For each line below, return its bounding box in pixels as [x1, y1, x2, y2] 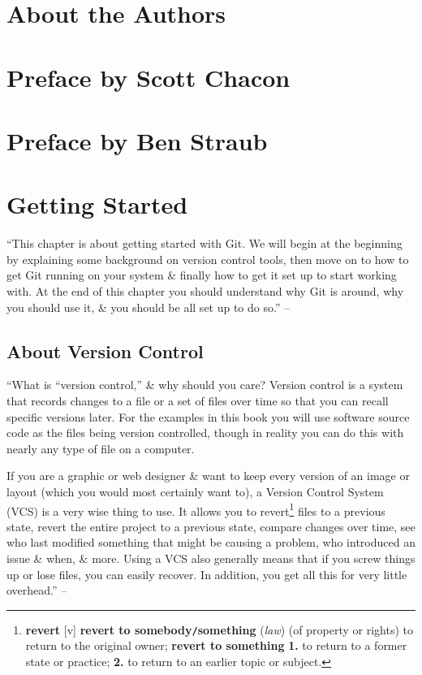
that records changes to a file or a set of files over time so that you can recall [6, 392, 389, 409]
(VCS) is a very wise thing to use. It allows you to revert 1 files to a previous [6, 500, 385, 519]
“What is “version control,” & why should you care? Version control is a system [6, 376, 403, 393]
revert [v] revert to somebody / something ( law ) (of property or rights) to [25, 621, 413, 638]
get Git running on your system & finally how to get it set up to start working [6, 266, 397, 283]
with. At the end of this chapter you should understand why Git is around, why [6, 283, 404, 300]
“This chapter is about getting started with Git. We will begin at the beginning [6, 235, 403, 252]
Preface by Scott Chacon [6, 60, 291, 93]
